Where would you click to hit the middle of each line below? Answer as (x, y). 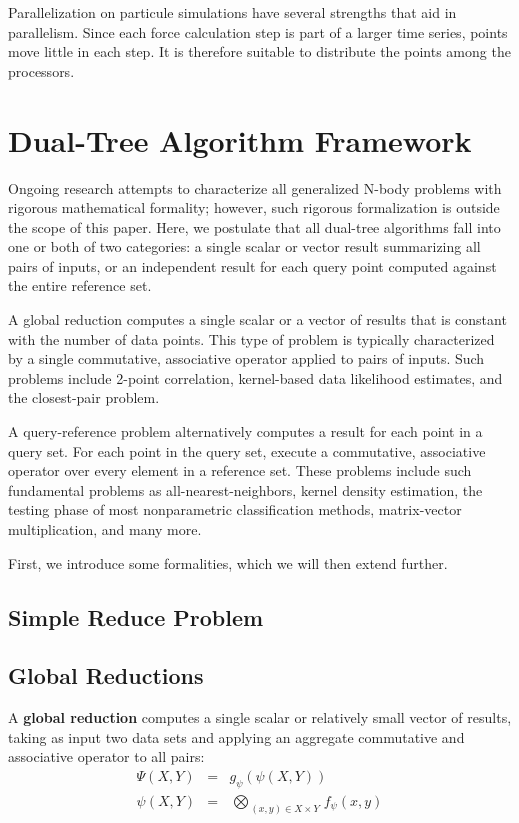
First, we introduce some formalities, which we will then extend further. (228, 562)
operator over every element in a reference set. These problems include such (240, 470)
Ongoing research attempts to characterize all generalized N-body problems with (255, 187)
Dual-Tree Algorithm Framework (240, 139)
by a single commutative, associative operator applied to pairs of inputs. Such (246, 358)
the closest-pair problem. (84, 397)
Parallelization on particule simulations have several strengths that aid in (232, 12)
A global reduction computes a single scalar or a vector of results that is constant (257, 319)
